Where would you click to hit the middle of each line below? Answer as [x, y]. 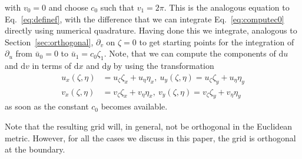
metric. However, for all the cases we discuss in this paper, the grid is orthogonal [150, 138]
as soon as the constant [47, 106]
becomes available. [134, 106]
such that [117, 7]
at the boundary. [35, 149]
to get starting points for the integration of [217, 42]
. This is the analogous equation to [227, 7]
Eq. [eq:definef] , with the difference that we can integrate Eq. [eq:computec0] [145, 19]
